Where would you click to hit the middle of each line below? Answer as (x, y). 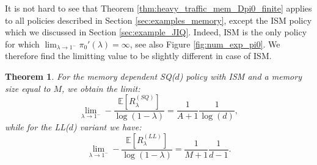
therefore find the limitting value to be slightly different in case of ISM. (138, 56)
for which (22, 44)
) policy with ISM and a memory (240, 76)
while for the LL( (37, 127)
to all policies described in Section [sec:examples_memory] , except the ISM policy (158, 20)
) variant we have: (107, 127)
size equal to (28, 88)
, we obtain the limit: (101, 88)
